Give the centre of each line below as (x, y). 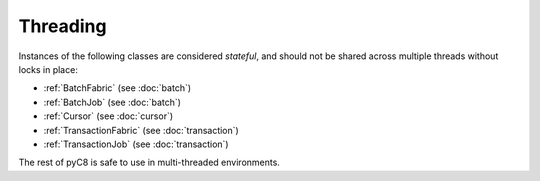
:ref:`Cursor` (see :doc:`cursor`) (108, 116)
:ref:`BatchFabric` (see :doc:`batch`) (117, 88)
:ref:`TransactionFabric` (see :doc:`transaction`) (141, 130)
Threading (62, 26)
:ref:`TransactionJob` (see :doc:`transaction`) (136, 144)
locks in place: (48, 69)
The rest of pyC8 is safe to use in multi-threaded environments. (149, 162)
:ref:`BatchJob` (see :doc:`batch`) (112, 102)
